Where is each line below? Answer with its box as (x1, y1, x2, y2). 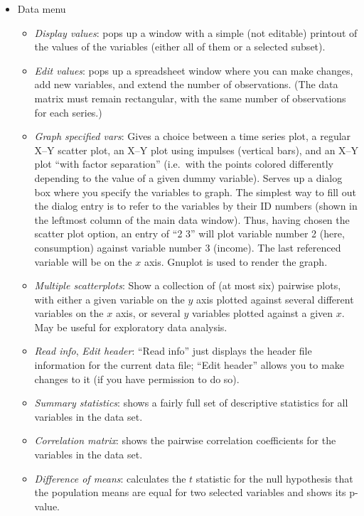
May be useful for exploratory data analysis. (34, 319, 227, 334)
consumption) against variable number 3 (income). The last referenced (34, 240, 341, 254)
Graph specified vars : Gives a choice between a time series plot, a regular (34, 129, 351, 144)
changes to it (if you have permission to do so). (34, 371, 240, 386)
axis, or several (115, 306, 181, 321)
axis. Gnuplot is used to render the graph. (144, 254, 328, 269)
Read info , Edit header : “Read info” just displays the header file (34, 343, 312, 358)
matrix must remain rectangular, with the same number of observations (34, 90, 346, 105)
